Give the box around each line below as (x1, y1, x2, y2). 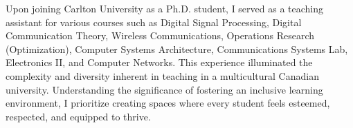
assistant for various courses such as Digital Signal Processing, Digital (6, 14, 302, 29)
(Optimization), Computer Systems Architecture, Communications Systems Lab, (6, 41, 348, 56)
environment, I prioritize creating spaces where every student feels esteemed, (6, 96, 330, 110)
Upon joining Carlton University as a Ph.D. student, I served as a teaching (6, 1, 324, 15)
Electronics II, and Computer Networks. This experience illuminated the (6, 55, 313, 70)
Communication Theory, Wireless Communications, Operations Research (6, 28, 314, 43)
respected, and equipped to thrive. (6, 109, 151, 123)
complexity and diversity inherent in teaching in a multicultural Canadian (6, 68, 319, 83)
